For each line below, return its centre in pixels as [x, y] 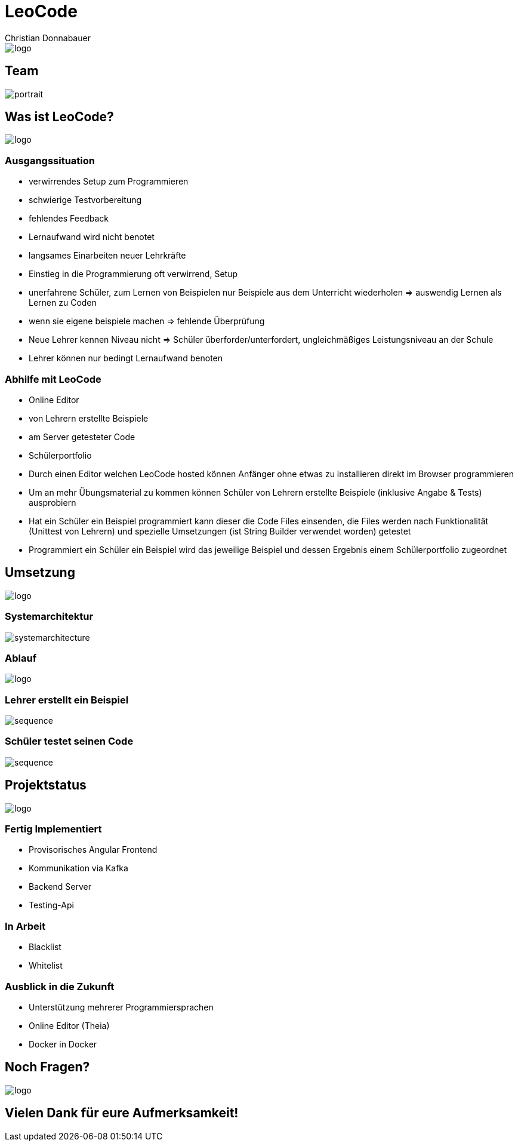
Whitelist [46, 966]
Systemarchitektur [49, 617]
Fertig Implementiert [53, 829]
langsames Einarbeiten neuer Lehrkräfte [107, 256]
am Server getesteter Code [82, 437]
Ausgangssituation [50, 160]
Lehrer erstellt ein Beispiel [67, 700]
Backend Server [60, 887]
